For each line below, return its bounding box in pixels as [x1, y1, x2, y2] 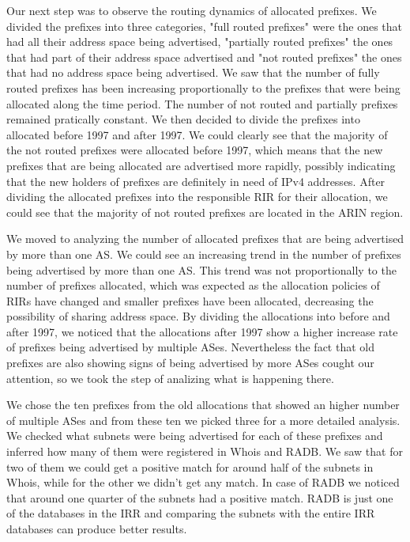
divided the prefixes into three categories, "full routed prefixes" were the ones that [6, 17, 403, 34]
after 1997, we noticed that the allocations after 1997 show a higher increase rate [6, 323, 398, 339]
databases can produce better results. [6, 521, 187, 536]
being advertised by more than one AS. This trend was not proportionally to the [6, 261, 397, 278]
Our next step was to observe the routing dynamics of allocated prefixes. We [6, 2, 377, 18]
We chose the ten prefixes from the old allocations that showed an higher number [6, 396, 400, 413]
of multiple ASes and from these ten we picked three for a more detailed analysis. [6, 411, 401, 428]
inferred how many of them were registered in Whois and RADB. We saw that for [6, 443, 403, 460]
